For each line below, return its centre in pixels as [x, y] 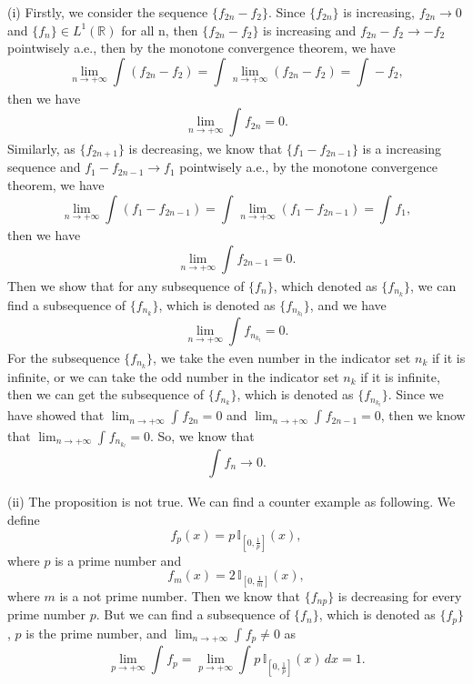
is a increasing [402, 148]
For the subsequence [64, 358]
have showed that [56, 415]
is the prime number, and [96, 633]
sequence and [44, 167]
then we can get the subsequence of [106, 394]
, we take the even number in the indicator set [282, 358]
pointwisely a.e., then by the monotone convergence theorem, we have [201, 48]
